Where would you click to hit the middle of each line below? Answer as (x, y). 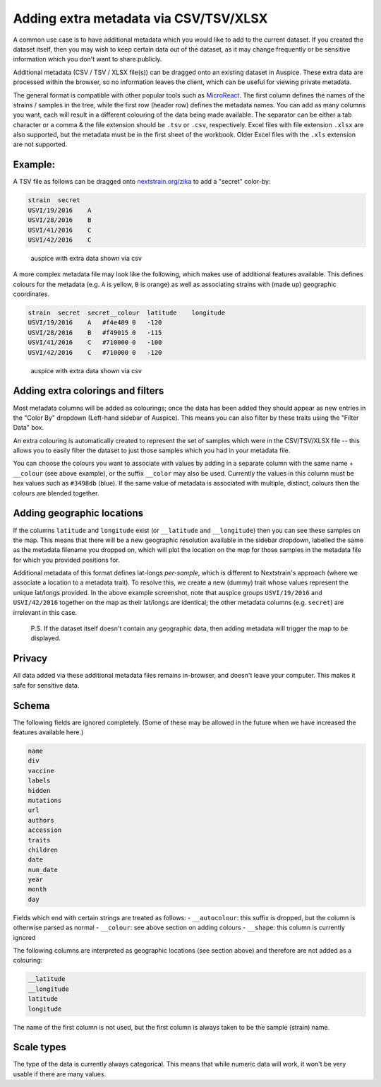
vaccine (41, 771)
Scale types (40, 1047)
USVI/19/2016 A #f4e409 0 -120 (95, 323)
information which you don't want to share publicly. (87, 59)
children (43, 850)
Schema (32, 706)
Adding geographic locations (78, 513)
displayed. (46, 638)
